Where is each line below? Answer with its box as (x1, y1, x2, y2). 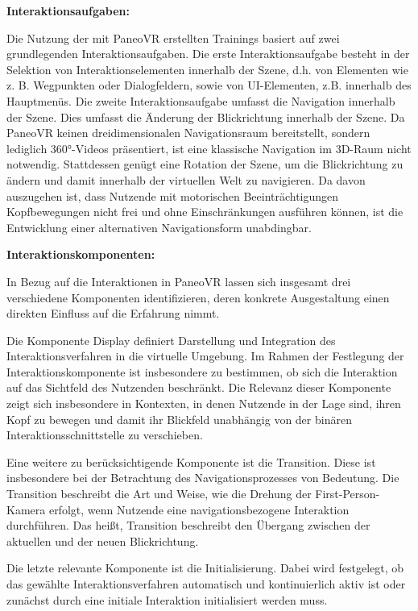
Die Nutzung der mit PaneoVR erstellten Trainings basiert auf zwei (6, 29, 340, 46)
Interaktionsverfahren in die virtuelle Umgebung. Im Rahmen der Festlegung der (6, 347, 404, 364)
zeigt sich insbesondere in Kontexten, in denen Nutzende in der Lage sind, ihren (6, 395, 401, 412)
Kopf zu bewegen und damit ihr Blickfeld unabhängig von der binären (6, 410, 352, 427)
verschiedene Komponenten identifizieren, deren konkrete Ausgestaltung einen (6, 289, 390, 305)
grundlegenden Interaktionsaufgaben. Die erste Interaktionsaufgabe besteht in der (6, 45, 410, 62)
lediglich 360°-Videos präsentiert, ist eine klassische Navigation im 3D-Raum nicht (6, 139, 412, 156)
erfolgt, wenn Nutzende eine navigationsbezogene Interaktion (48, 501, 350, 517)
